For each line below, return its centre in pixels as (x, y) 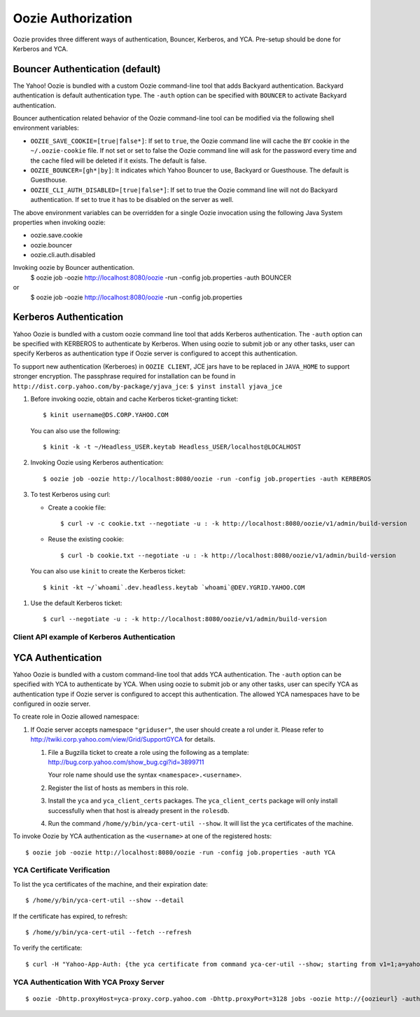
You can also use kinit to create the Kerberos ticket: (108, 571)
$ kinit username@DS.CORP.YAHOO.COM (106, 415)
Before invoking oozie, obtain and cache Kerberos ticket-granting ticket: (134, 399)
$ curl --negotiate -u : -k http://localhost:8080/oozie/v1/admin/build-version (185, 619)
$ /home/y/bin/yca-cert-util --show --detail (105, 900)
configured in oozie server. (52, 704)
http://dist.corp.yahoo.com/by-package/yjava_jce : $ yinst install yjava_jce (148, 386)
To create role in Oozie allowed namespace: (76, 717)
